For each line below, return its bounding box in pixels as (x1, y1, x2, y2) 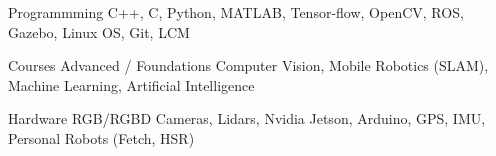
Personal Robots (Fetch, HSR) (8, 127, 195, 148)
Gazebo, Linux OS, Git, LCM (8, 21, 190, 42)
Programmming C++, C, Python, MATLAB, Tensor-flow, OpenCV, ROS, (8, 2, 464, 22)
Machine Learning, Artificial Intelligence (8, 74, 255, 95)
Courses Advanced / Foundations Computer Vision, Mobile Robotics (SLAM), (8, 55, 489, 76)
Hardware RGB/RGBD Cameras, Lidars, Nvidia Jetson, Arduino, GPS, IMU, (8, 108, 486, 129)
